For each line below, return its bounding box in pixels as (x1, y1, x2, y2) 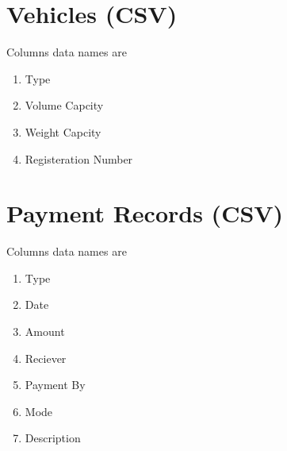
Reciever (25, 349, 67, 366)
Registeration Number (25, 150, 133, 167)
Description (25, 430, 81, 446)
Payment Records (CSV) (6, 197, 284, 229)
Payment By (25, 376, 86, 393)
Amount (25, 323, 65, 339)
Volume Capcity (25, 97, 104, 114)
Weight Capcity (25, 123, 101, 140)
